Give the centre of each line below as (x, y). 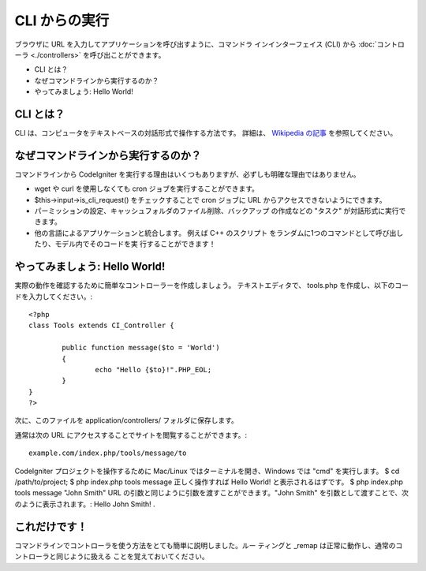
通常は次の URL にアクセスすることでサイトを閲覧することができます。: (131, 435)
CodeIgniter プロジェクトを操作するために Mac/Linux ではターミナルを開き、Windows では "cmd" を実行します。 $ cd (207, 471)
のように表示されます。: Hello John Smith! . (85, 504)
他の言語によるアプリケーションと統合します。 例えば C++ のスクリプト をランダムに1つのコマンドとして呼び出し (219, 233)
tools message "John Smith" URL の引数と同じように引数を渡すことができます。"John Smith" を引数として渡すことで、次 (212, 493)
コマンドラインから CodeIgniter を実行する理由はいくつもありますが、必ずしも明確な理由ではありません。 (187, 174)
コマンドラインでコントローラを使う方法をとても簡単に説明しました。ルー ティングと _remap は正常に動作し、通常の (205, 545)
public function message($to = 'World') (141, 348)
